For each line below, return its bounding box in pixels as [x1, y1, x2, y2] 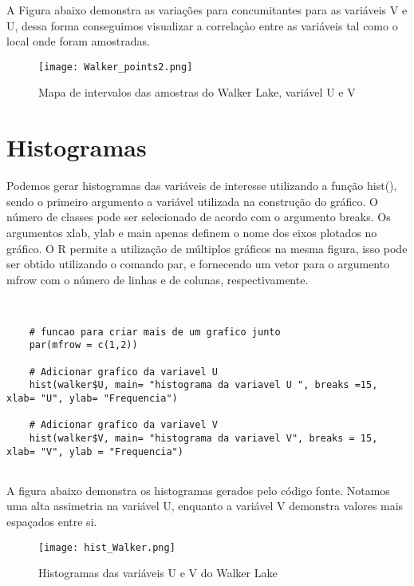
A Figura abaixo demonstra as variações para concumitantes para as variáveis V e [6, 2, 408, 18]
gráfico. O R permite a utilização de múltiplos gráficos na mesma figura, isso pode [6, 240, 408, 256]
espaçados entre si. [6, 513, 97, 530]
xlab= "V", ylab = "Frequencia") [6, 445, 183, 457]
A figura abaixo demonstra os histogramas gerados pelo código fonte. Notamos [6, 481, 390, 498]
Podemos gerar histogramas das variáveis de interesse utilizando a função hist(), [6, 177, 397, 194]
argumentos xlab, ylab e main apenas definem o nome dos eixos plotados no [6, 224, 377, 240]
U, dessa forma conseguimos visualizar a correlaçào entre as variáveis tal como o [6, 17, 398, 34]
